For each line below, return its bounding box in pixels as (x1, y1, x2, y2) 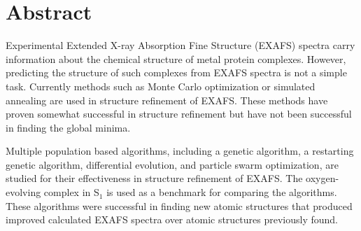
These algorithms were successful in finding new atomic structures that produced (6, 198, 353, 213)
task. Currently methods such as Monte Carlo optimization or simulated (6, 78, 316, 93)
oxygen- (306, 171, 339, 185)
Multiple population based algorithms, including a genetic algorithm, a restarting (6, 143, 354, 158)
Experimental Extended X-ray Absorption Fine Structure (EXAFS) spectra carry (6, 38, 355, 52)
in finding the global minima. (6, 120, 131, 134)
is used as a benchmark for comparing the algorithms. (106, 185, 337, 199)
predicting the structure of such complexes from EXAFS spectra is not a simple (6, 65, 347, 80)
